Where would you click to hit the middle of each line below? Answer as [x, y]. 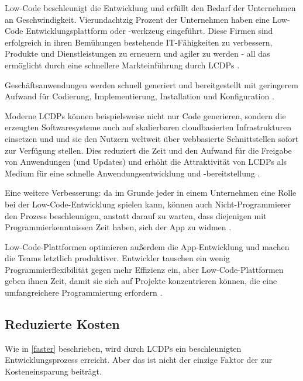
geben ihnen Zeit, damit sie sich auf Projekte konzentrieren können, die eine [141, 281]
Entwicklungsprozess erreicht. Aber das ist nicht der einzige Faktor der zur [139, 360]
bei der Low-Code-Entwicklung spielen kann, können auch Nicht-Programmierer [148, 204]
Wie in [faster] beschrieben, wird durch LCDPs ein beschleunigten [123, 348]
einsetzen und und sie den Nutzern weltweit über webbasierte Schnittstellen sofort [152, 138]
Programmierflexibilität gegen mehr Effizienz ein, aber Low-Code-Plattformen [144, 269]
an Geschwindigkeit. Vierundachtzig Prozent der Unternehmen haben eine [137, 19]
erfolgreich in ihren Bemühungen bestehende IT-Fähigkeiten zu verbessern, [139, 42]
